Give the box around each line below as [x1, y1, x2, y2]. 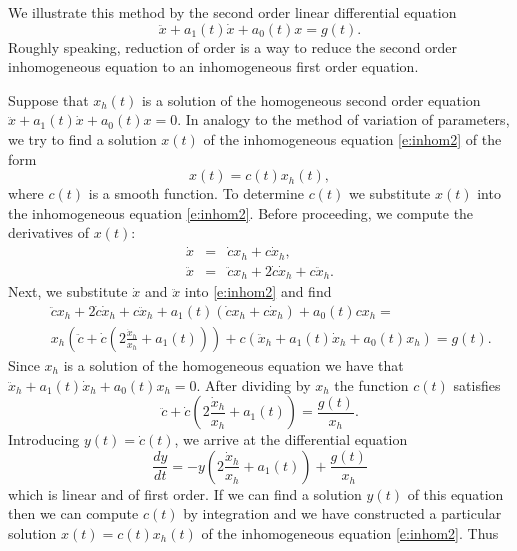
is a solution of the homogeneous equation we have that [63, 355, 404, 375]
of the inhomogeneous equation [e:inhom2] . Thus [201, 522, 499, 543]
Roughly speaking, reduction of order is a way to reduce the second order [8, 36, 458, 57]
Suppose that [8, 89, 89, 110]
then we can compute [8, 503, 139, 524]
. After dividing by [196, 374, 311, 395]
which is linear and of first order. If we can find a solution [8, 483, 362, 504]
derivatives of [8, 222, 90, 243]
